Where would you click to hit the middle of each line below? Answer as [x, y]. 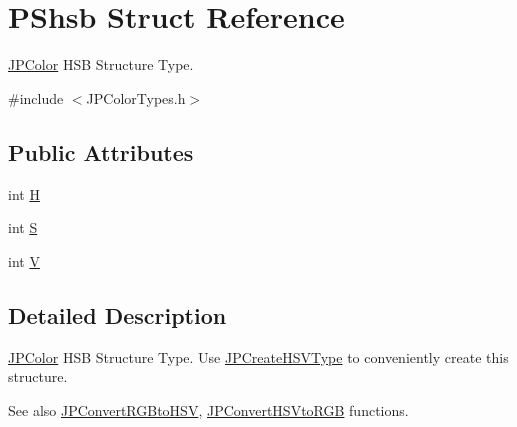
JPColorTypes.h [136, 97]
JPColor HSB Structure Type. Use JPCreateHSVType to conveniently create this [258, 356]
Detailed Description [117, 314]
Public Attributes [101, 151]
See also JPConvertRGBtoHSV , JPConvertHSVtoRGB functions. [208, 409]
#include [36, 97]
